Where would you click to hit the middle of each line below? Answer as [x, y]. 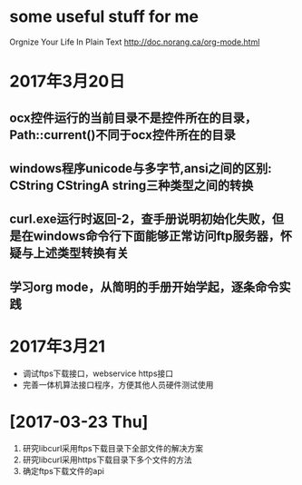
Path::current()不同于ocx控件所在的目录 [122, 135]
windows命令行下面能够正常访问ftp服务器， [157, 237]
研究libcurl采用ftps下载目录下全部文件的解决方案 [113, 448]
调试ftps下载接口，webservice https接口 [98, 373]
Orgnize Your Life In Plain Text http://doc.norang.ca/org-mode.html [135, 42]
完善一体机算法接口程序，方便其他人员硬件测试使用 [118, 384]
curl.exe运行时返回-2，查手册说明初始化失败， [141, 219]
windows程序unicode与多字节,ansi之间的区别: [141, 168]
